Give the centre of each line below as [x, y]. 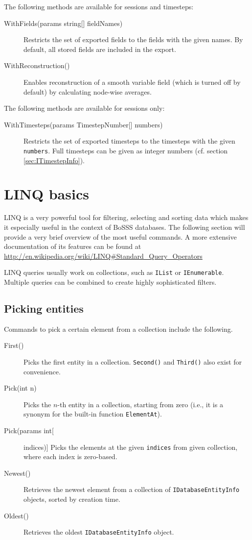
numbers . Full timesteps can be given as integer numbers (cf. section [126, 150]
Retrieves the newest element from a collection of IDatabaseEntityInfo [132, 489]
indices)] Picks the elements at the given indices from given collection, [131, 447]
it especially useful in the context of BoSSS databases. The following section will [125, 227]
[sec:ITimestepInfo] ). [54, 160]
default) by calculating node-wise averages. [88, 91]
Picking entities [44, 308]
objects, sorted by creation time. [72, 499]
